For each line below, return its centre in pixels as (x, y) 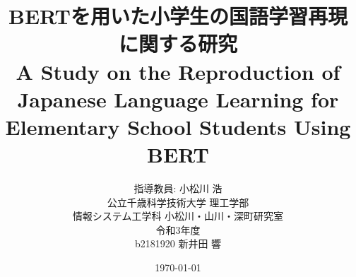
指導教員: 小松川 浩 (178, 188)
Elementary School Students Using (178, 126)
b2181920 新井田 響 (178, 243)
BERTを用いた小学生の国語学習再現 (178, 16)
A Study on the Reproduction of (178, 71)
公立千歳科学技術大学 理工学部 (178, 202)
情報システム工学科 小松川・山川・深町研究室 (178, 216)
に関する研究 (178, 43)
